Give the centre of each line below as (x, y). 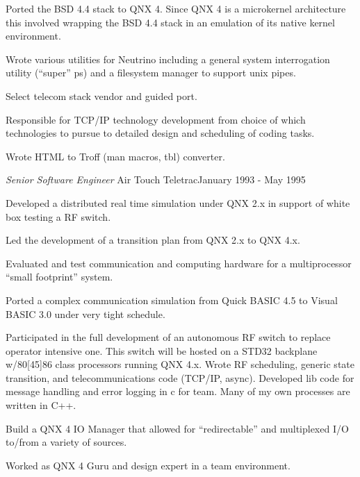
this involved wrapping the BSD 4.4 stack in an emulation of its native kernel (170, 22)
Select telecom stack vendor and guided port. (101, 95)
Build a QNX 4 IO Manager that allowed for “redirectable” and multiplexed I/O (177, 428)
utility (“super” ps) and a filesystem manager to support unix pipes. (151, 73)
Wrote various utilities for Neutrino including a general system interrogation (168, 59)
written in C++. (41, 405)
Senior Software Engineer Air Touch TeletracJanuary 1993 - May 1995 (156, 179)
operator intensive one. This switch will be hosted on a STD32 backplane (162, 350)
